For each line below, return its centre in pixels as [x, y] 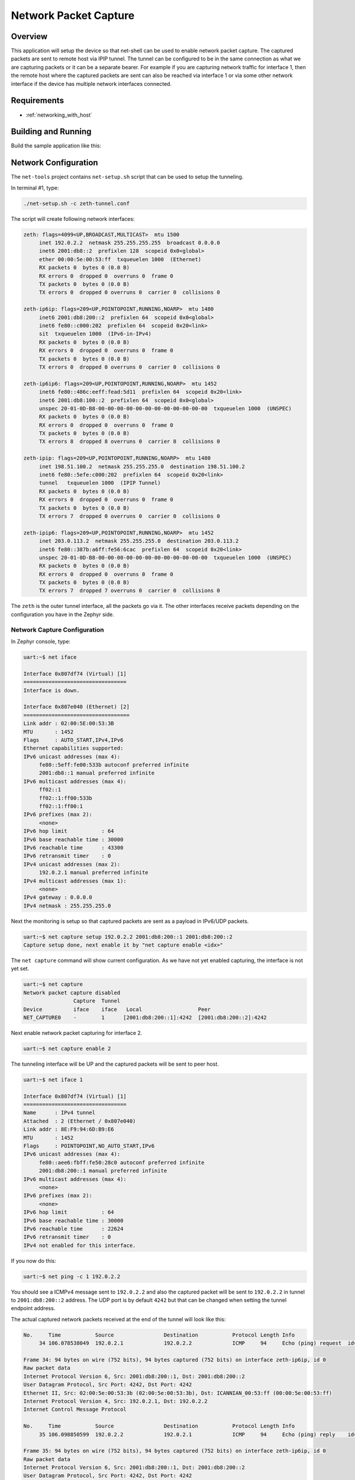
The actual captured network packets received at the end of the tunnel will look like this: [118, 1319]
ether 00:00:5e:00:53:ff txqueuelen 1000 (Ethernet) [120, 259]
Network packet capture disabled [72, 992]
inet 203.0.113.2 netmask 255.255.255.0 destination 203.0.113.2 [139, 541]
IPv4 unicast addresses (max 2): [72, 864]
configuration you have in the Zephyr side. [63, 614]
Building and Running [51, 132]
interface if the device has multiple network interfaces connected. [91, 83]
